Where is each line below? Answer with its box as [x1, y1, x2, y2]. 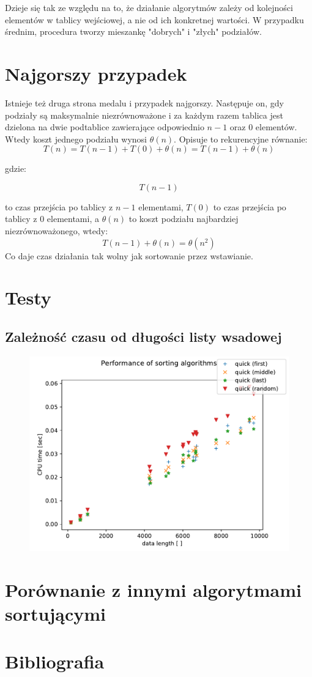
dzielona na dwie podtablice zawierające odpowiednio [5, 120, 204, 133]
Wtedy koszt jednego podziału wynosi [5, 132, 147, 145]
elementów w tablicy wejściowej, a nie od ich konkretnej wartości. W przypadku [5, 13, 304, 26]
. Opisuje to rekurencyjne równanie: [174, 132, 308, 145]
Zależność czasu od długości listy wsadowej [5, 327, 282, 346]
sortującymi [5, 601, 106, 626]
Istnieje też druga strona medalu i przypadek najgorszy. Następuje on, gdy [5, 96, 284, 109]
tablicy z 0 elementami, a [5, 212, 99, 225]
